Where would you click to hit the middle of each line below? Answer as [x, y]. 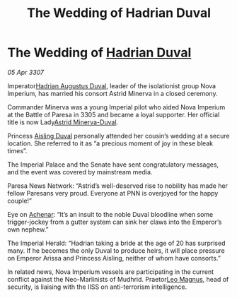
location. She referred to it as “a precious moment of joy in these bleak [110, 143]
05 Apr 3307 [26, 72]
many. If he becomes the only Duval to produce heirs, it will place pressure [116, 250]
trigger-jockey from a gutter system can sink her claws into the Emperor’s [115, 222]
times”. [17, 150]
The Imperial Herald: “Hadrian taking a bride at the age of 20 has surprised [116, 243]
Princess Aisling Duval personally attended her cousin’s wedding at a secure [118, 136]
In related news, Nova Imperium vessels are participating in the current [111, 272]
